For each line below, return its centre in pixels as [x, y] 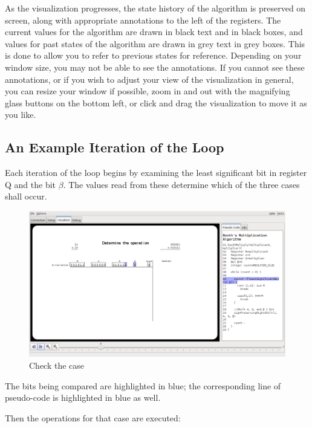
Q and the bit [31, 184]
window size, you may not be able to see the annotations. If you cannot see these [155, 67]
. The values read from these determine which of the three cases [181, 184]
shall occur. [26, 196]
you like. [21, 115]
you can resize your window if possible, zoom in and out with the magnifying [148, 91]
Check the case [57, 365]
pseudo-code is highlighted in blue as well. [83, 397]
